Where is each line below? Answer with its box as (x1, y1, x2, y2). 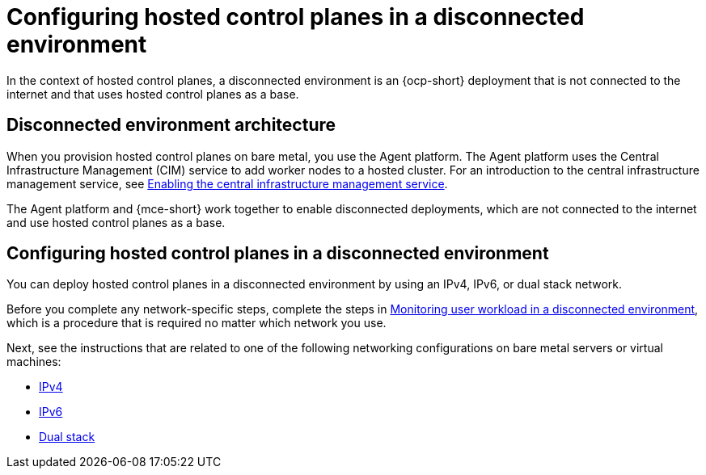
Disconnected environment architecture (6, 115, 336, 136)
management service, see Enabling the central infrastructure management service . (6, 176, 448, 191)
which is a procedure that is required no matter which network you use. (6, 316, 387, 330)
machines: (6, 355, 61, 369)
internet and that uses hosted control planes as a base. (6, 86, 299, 101)
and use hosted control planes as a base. (6, 215, 226, 229)
